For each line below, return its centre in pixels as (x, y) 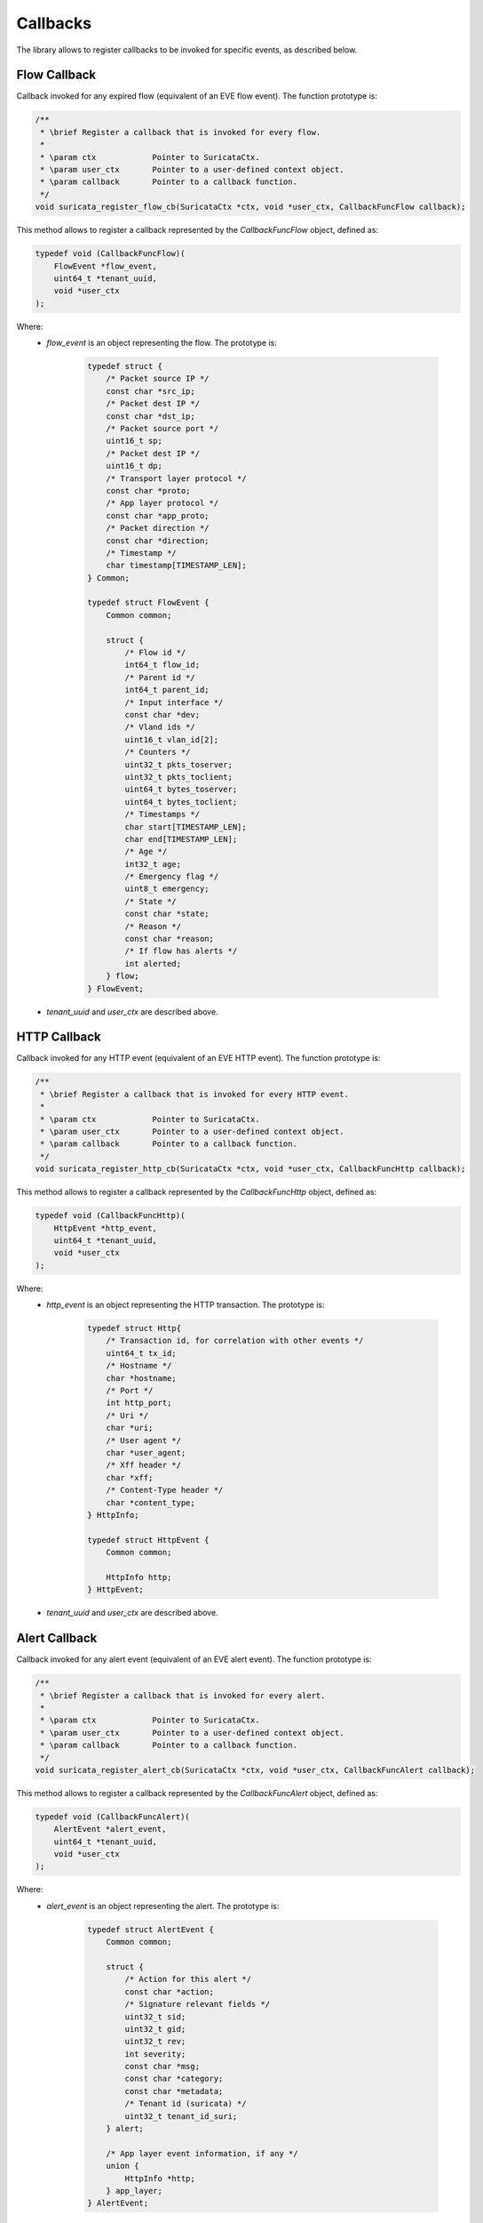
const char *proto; (148, 490)
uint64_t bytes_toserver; (181, 790)
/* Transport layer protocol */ (177, 478)
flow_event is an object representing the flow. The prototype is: (162, 343)
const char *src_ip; (150, 391)
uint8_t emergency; (167, 889)
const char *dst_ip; (150, 416)
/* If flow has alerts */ (181, 951)
